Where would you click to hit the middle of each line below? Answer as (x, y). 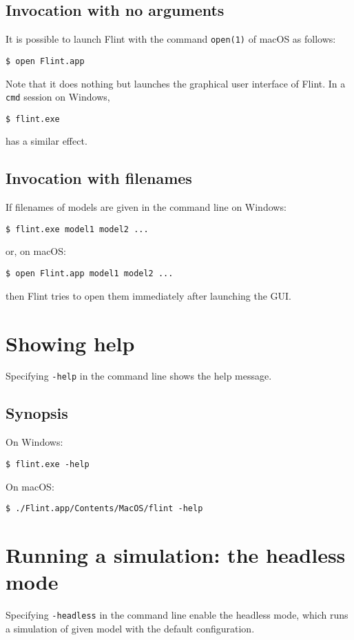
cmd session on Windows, (58, 97)
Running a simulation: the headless (176, 554)
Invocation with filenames (99, 178)
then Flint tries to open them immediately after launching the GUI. (149, 295)
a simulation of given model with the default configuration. (130, 628)
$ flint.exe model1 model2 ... (77, 229)
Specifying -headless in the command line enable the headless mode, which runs (177, 615)
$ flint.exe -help (48, 464)
